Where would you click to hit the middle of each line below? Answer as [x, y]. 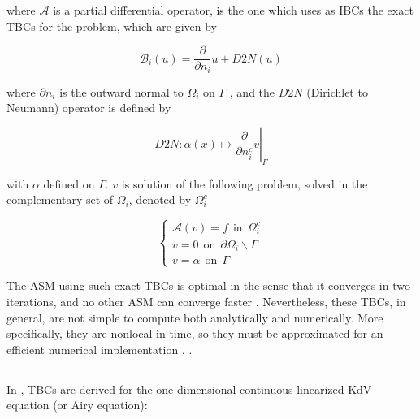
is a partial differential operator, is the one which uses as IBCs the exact [233, 10]
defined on [69, 183]
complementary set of [60, 199]
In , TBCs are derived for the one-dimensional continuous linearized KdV [189, 389]
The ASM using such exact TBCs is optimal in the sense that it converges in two [208, 285]
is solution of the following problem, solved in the [245, 183]
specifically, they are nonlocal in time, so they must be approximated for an [195, 333]
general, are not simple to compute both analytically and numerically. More [195, 317]
